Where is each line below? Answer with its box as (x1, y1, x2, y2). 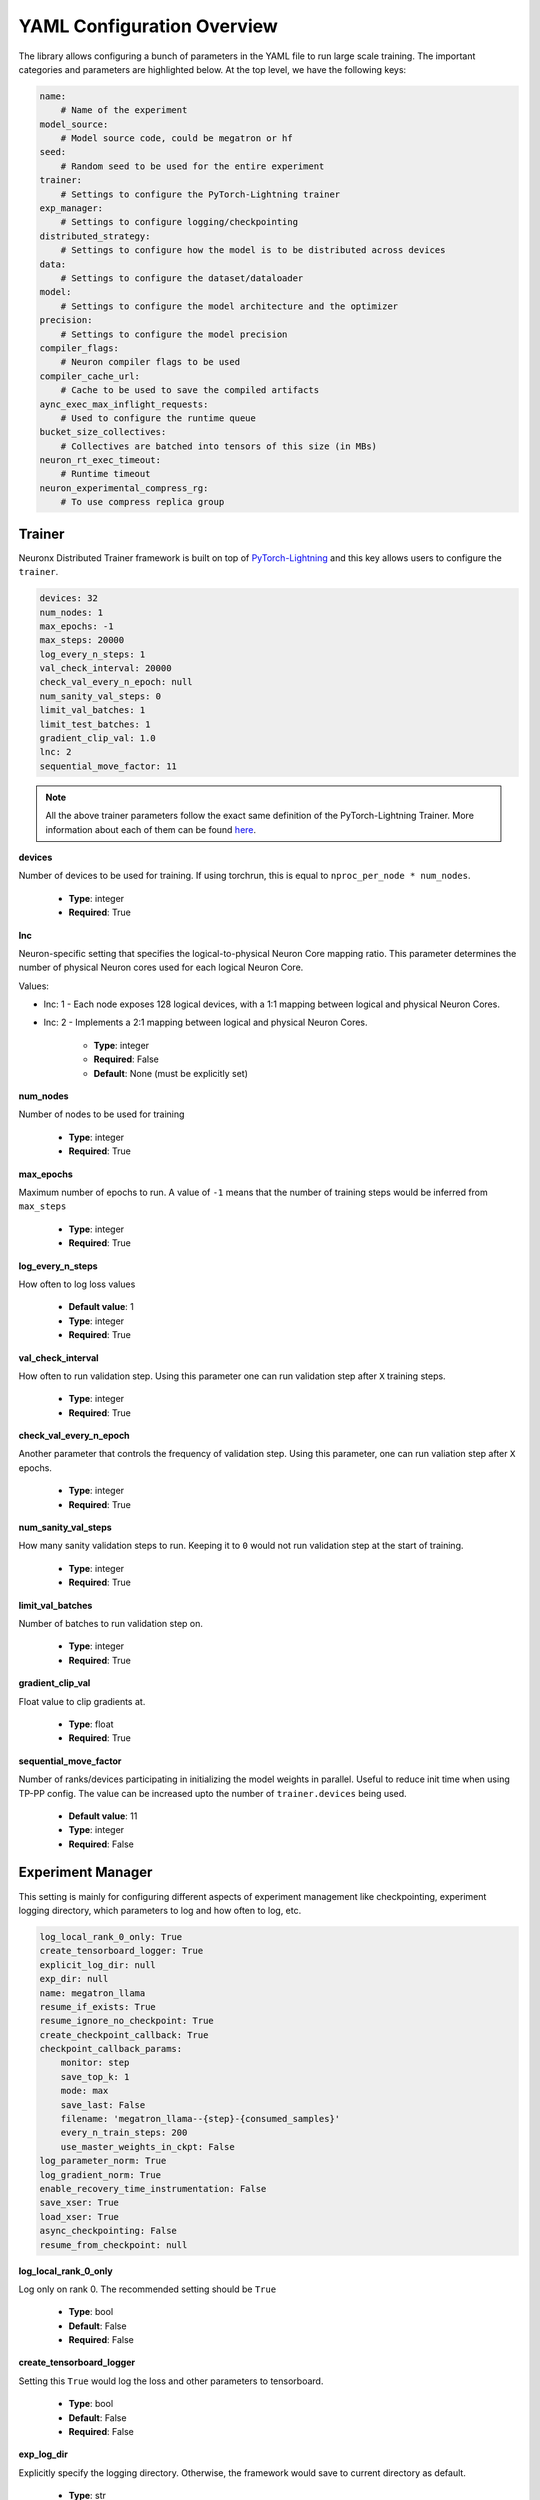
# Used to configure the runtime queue (60, 412, 257, 424)
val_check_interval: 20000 (39, 663, 172, 674)
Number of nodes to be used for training (18, 1108, 185, 1120)
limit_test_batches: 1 (39, 718, 151, 730)
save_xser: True (39, 2197, 120, 2209)
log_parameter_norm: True (39, 2155, 167, 2167)
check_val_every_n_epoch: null (39, 676, 194, 688)
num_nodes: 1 (39, 606, 104, 618)
